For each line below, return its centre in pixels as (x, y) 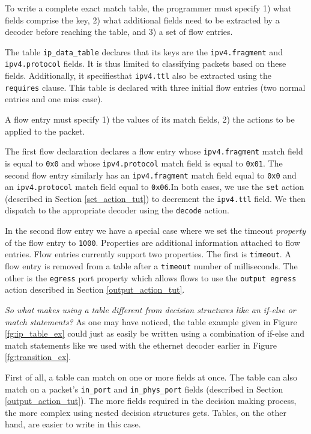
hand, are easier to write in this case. (73, 424)
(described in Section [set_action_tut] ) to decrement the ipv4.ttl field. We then (155, 198)
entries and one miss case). (54, 99)
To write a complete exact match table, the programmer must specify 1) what (148, 8)
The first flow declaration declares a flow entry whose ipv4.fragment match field (154, 151)
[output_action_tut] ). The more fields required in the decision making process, (151, 401)
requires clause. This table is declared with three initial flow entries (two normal (155, 87)
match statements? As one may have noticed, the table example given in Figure (151, 321)
